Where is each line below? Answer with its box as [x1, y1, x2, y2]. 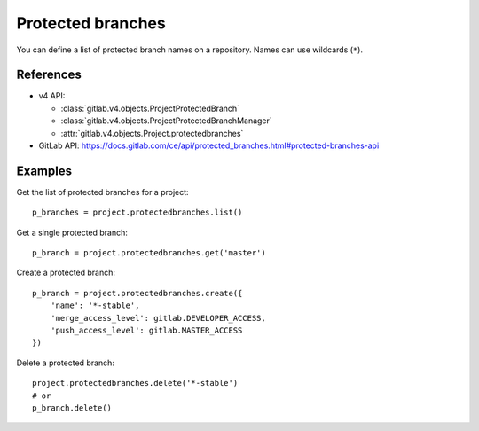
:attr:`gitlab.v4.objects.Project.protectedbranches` [60, 128, 244, 138]
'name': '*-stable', [50, 301, 140, 310]
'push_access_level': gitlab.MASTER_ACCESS [50, 325, 243, 336]
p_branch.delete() [32, 404, 113, 412]
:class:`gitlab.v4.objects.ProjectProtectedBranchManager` [60, 115, 272, 126]
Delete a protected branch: [16, 357, 115, 368]
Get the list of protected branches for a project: [16, 186, 190, 197]
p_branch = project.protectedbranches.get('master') [32, 248, 266, 258]
